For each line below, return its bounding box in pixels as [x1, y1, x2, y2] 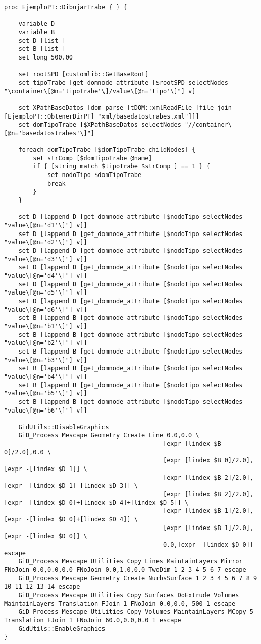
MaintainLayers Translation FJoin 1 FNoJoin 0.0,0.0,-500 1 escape [4, 600, 236, 607]
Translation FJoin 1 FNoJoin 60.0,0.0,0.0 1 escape [4, 616, 181, 624]
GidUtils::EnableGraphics [18, 625, 106, 632]
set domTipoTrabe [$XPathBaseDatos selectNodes [18, 121, 181, 129]
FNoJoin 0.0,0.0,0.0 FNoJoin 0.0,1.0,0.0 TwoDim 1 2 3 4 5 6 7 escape [4, 566, 246, 573]
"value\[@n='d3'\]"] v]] [4, 255, 87, 263]
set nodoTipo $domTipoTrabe [47, 171, 142, 179]
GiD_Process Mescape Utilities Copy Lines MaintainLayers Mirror [18, 558, 243, 565]
